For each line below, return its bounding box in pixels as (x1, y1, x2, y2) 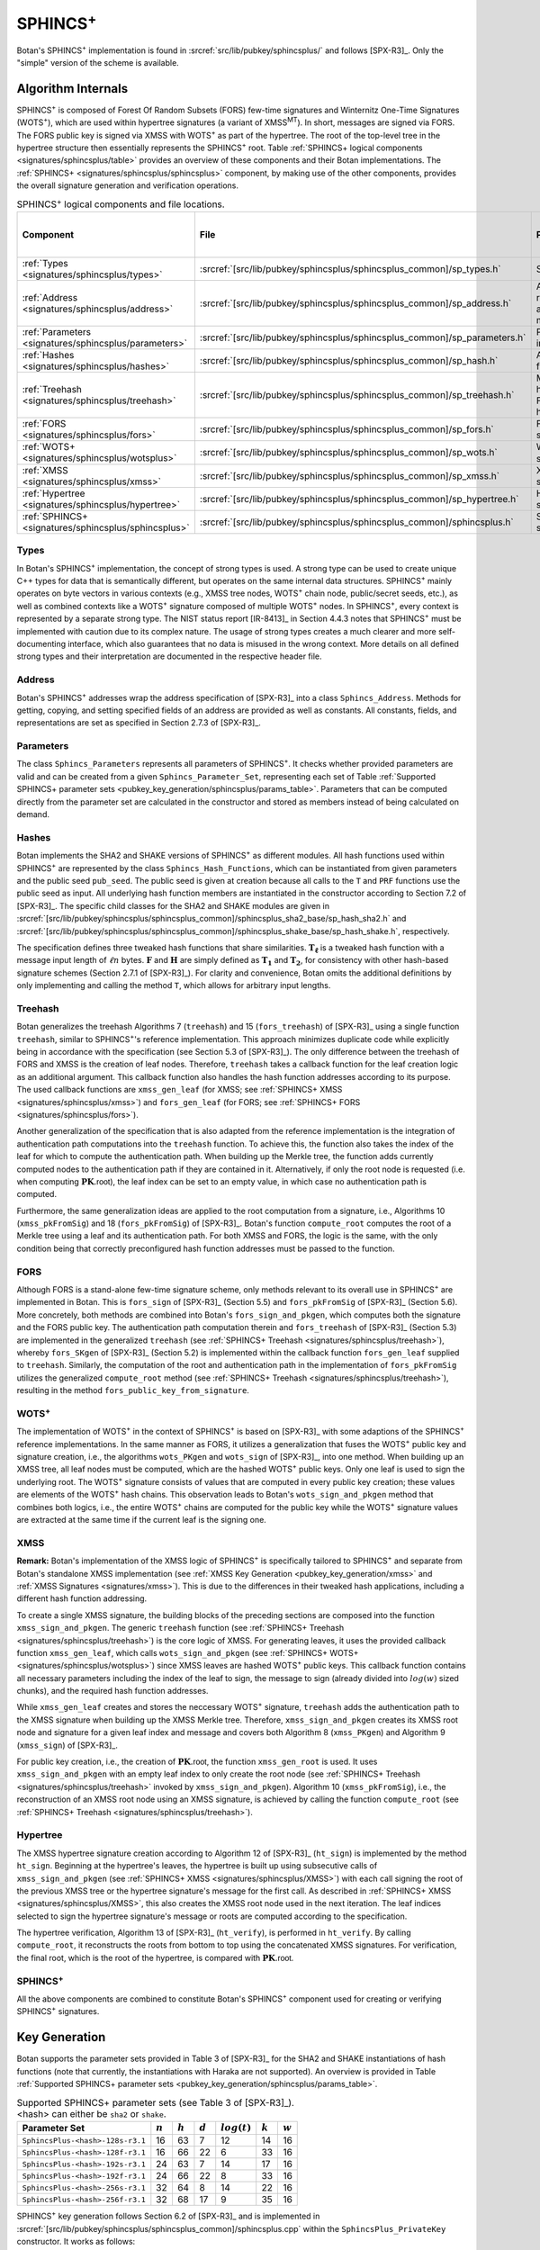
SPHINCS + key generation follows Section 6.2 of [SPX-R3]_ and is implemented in (16, 2209, 320, 2222)
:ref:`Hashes (22, 349, 75, 362)
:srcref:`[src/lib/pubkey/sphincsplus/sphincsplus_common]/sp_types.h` (199, 263, 501, 275)
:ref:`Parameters (22, 326, 92, 338)
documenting (16, 639, 67, 650)
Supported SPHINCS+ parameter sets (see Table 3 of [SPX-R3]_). (16, 2096, 294, 2109)
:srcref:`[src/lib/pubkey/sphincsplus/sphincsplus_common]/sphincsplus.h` (199, 516, 514, 528)
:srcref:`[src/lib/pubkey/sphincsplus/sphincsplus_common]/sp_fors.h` (199, 423, 494, 436)
